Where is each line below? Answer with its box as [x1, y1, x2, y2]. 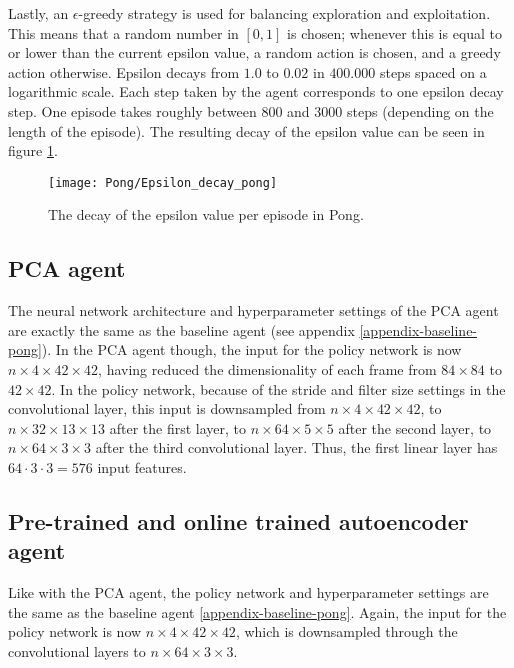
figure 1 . [8, 140, 58, 161]
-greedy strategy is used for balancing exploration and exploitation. [78, 3, 491, 23]
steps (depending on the [346, 100, 494, 121]
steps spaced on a [379, 61, 487, 82]
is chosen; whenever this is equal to [287, 22, 503, 43]
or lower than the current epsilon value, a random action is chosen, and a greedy [8, 42, 501, 63]
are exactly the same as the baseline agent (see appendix [8, 319, 355, 340]
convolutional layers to [8, 640, 146, 661]
